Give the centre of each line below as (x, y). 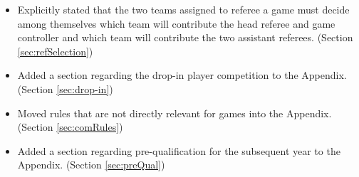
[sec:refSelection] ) (55, 51)
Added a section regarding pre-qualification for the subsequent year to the (179, 150)
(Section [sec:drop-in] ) (65, 88)
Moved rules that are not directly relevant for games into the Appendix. (175, 113)
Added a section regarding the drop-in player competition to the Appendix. (182, 75)
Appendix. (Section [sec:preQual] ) (91, 165)
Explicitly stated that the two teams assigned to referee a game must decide (183, 9)
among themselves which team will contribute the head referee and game (176, 23)
